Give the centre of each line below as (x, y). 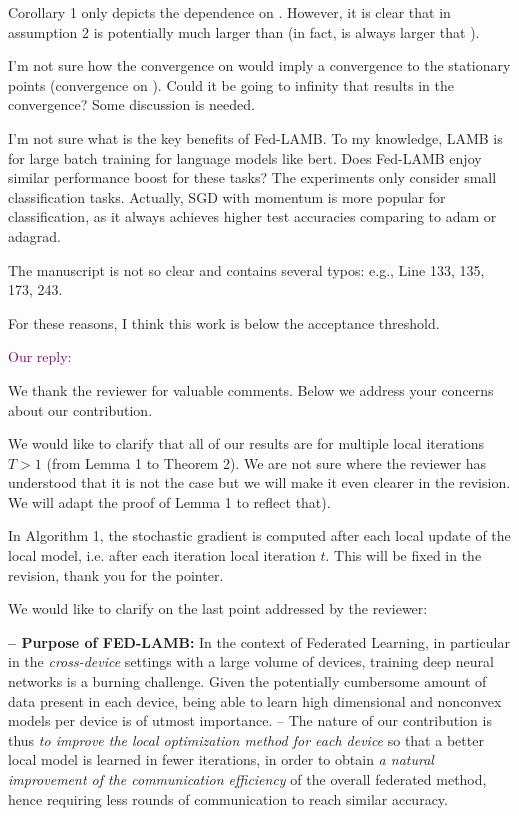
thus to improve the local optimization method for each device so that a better (246, 739)
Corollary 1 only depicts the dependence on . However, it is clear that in (229, 12)
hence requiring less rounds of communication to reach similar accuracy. (228, 798)
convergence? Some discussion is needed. (131, 104)
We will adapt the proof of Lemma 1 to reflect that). (169, 501)
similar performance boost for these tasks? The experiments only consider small (252, 177)
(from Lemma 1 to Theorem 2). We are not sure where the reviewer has (266, 462)
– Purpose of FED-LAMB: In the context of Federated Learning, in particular (259, 641)
